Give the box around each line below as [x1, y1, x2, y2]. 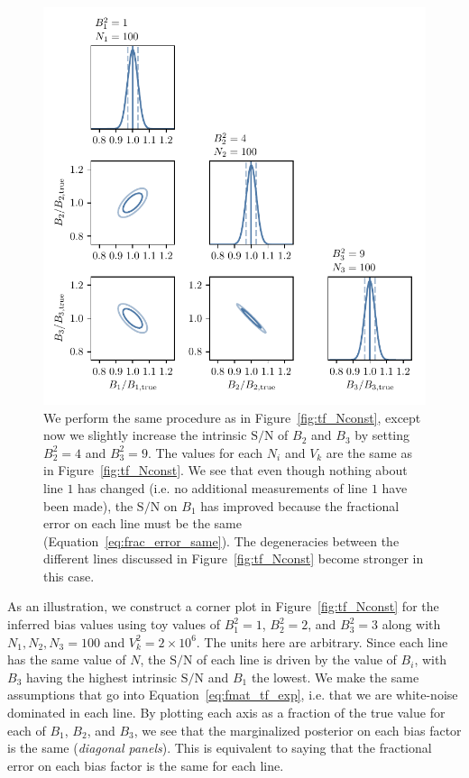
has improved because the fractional [200, 496, 400, 515]
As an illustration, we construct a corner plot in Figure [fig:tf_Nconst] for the [7, 597, 439, 616]
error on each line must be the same [43, 514, 242, 533]
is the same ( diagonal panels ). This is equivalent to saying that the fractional [7, 738, 432, 757]
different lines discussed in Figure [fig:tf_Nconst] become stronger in [43, 549, 424, 568]
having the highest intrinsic [25, 667, 178, 686]
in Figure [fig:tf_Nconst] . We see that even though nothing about [43, 461, 408, 480]
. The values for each [147, 443, 263, 462]
